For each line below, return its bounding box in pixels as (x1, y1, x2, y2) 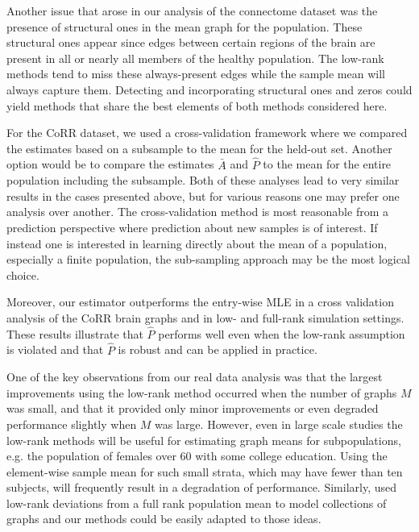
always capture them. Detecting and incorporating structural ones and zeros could (6, 81, 413, 98)
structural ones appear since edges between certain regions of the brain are (6, 34, 375, 51)
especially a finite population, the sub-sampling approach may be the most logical (6, 251, 410, 268)
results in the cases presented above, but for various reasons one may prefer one (6, 187, 400, 204)
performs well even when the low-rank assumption (158, 325, 405, 342)
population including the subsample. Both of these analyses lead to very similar (6, 172, 400, 189)
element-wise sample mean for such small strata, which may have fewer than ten (6, 463, 403, 480)
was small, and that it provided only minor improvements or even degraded (6, 400, 379, 417)
